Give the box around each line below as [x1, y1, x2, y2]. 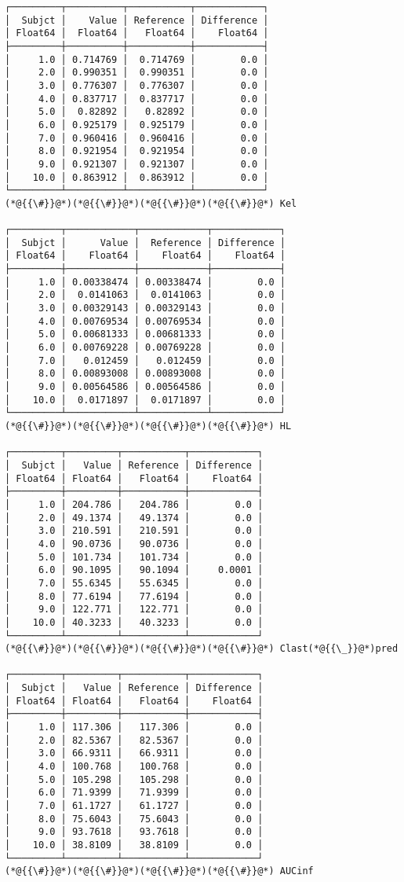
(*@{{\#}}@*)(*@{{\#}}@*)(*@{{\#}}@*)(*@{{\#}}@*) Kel [5, 197, 297, 209]
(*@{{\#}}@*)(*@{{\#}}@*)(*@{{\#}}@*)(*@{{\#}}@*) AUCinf [5, 865, 314, 877]
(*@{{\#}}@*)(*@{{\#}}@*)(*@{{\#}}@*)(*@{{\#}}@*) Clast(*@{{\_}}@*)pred [5, 643, 399, 655]
